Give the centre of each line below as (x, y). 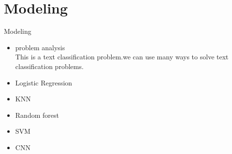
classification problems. (49, 66)
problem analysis (40, 47)
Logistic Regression (44, 82)
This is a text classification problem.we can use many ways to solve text (122, 57)
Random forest (37, 115)
